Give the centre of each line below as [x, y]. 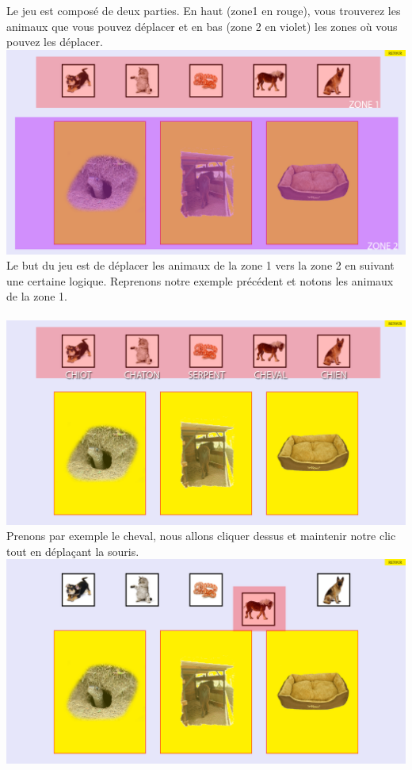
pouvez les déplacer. [55, 42]
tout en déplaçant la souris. [73, 551]
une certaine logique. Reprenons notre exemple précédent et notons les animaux [200, 280]
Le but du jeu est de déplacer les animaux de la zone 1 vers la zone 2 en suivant [200, 265]
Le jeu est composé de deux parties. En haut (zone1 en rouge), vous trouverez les [204, 10]
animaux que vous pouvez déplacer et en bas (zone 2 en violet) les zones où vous [202, 26]
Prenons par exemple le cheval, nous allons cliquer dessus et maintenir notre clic [201, 536]
